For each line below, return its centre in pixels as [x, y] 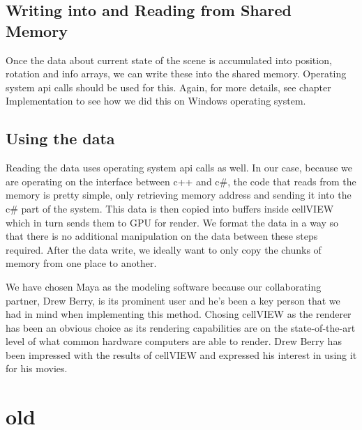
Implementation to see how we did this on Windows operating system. [156, 101]
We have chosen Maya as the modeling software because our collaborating [164, 286]
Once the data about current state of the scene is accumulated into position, [169, 60]
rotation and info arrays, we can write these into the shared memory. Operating [176, 74]
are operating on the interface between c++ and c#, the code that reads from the [181, 181]
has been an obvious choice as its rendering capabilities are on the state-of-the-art [181, 327]
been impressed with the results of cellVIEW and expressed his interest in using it [181, 354]
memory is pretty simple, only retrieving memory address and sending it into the [179, 195]
